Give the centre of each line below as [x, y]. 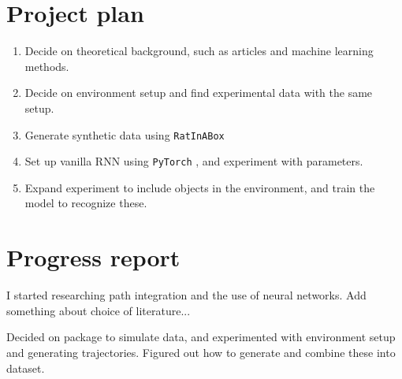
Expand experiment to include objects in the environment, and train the [200, 187]
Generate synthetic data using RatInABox [125, 134]
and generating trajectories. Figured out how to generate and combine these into [201, 352]
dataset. [26, 368]
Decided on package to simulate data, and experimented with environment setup [201, 337]
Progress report [93, 257]
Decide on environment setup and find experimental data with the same [199, 93]
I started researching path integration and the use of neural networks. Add [186, 295]
